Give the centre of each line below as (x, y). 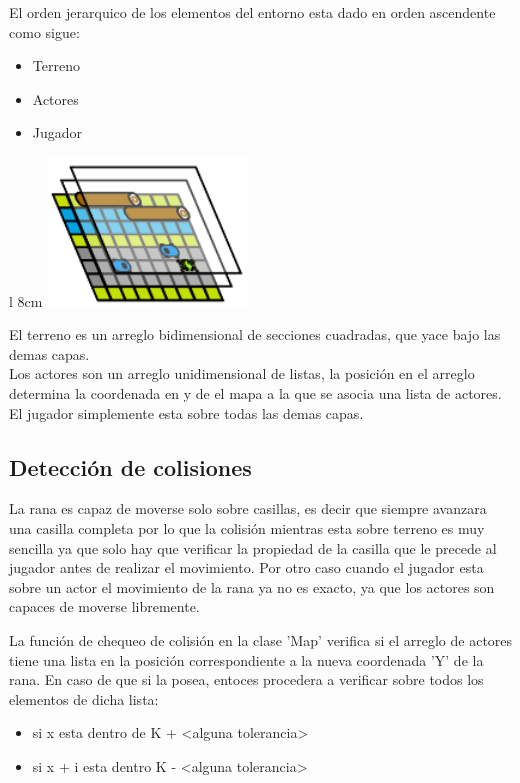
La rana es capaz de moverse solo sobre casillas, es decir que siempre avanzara (248, 508)
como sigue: (44, 31)
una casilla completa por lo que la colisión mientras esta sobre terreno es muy (247, 528)
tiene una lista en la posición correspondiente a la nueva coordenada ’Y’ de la (246, 659)
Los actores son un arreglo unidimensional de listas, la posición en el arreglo (242, 373)
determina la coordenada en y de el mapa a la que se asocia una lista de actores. (255, 393)
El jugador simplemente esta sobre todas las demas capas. (186, 412)
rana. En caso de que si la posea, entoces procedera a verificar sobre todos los (246, 679)
